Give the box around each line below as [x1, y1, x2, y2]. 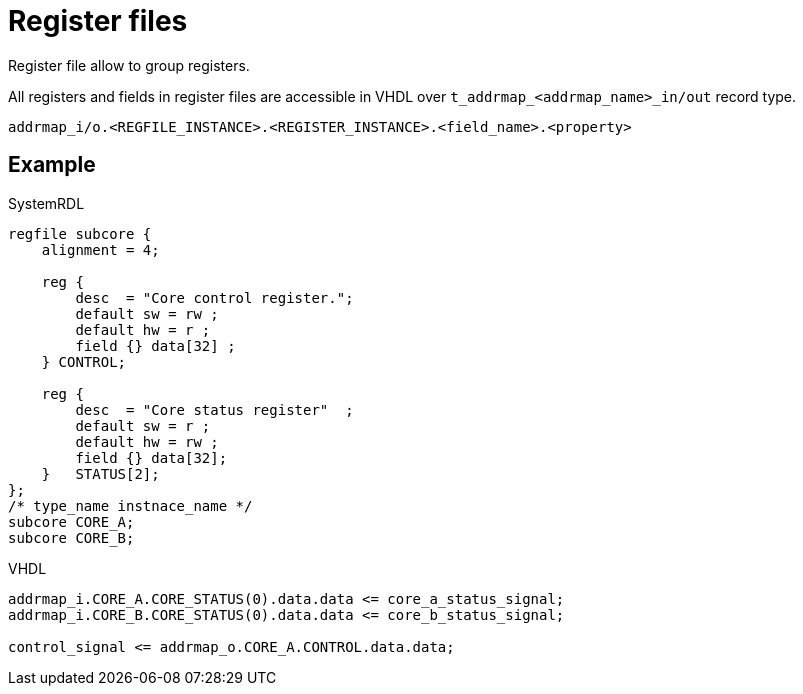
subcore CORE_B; [8, 529, 135, 546]
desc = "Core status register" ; [75, 401, 354, 418]
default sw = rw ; [75, 305, 219, 322]
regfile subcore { [8, 225, 152, 242]
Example [8, 152, 96, 178]
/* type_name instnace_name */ [8, 497, 253, 514]
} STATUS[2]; [41, 465, 160, 482]
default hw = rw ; [75, 433, 219, 450]
